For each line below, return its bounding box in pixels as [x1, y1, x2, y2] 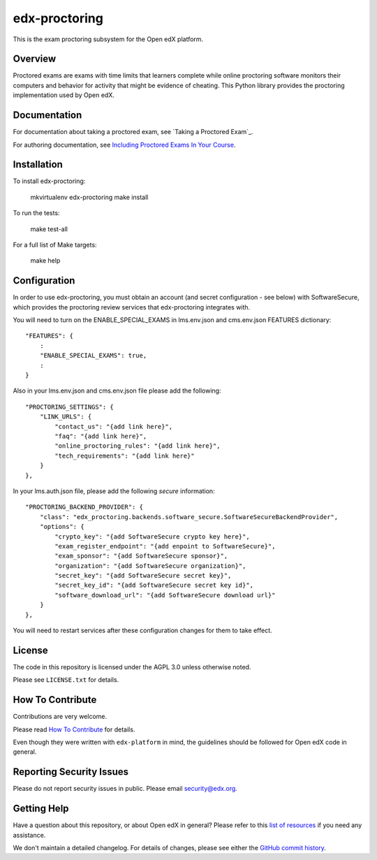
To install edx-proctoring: [13, 177, 86, 185]
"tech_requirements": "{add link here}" [54, 451, 195, 460]
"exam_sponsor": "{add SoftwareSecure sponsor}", [54, 552, 228, 560]
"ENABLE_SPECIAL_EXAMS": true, [39, 351, 147, 360]
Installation [13, 159, 63, 170]
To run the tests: [13, 209, 60, 217]
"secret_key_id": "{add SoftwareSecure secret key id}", [54, 581, 254, 590]
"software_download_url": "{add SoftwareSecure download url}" [54, 591, 276, 599]
